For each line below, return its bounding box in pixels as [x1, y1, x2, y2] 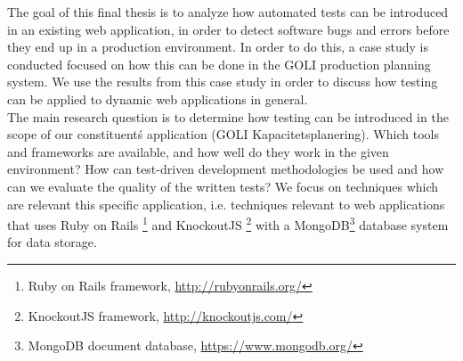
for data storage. [7, 233, 97, 251]
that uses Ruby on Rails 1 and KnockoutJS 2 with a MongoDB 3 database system [7, 213, 449, 234]
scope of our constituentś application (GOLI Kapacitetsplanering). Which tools [7, 125, 439, 144]
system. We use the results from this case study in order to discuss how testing [7, 72, 438, 91]
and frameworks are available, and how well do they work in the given [7, 142, 389, 160]
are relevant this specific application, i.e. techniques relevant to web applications [7, 194, 445, 213]
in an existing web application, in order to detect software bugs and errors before [7, 20, 450, 38]
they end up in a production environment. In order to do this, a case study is [7, 37, 428, 56]
